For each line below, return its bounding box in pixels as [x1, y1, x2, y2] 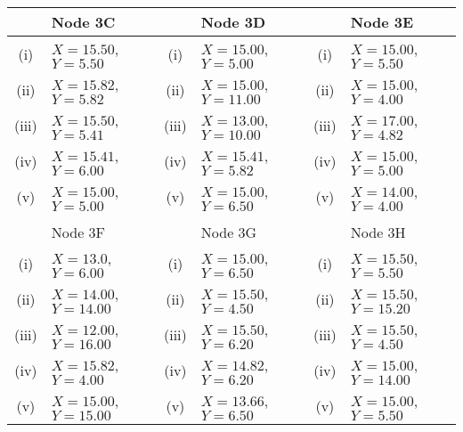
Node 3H [350, 222, 406, 242]
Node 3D [200, 12, 266, 32]
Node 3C [51, 12, 116, 32]
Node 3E [350, 12, 413, 32]
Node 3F [51, 222, 106, 242]
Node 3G [200, 222, 257, 242]
